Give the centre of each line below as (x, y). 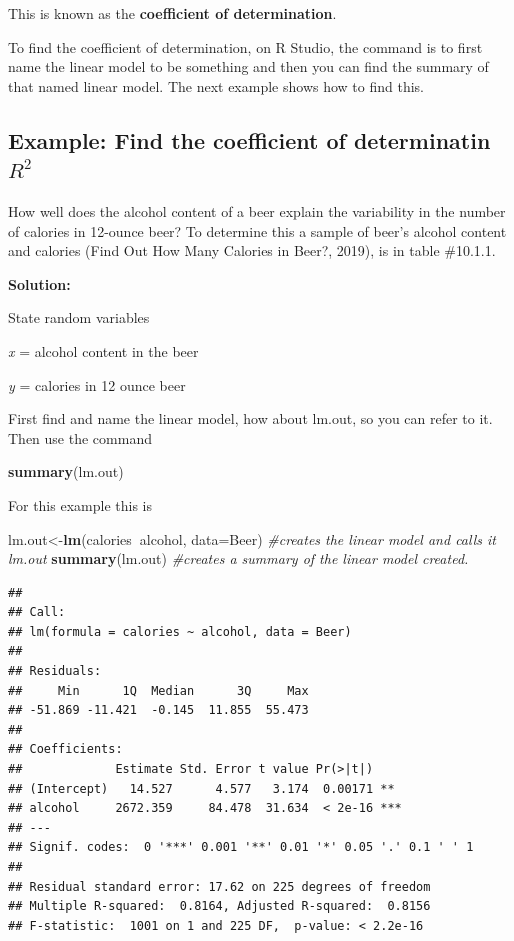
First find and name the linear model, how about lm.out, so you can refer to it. (250, 418)
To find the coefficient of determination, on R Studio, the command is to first (245, 46)
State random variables (79, 317)
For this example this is (80, 504)
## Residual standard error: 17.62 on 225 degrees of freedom (219, 886)
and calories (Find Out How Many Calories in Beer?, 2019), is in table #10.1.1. (252, 250)
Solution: (39, 283)
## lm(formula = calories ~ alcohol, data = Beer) (180, 631)
